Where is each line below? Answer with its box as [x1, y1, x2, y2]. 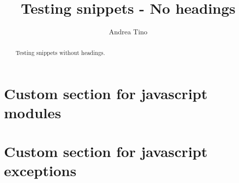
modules [4, 103, 62, 123]
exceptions [4, 160, 76, 180]
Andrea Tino [108, 26, 148, 37]
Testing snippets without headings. [15, 48, 105, 56]
